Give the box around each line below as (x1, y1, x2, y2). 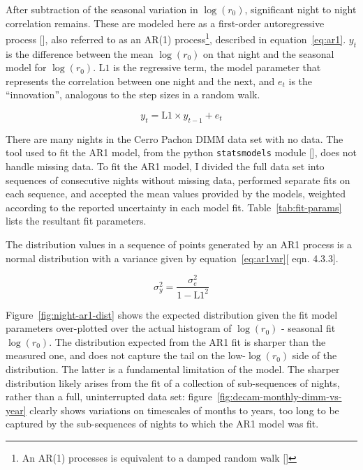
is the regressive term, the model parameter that (113, 60, 321, 75)
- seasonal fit (281, 321, 336, 335)
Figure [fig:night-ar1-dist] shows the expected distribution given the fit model (6, 307, 338, 321)
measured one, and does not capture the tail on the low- (6, 348, 246, 363)
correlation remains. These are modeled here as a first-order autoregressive (6, 15, 325, 30)
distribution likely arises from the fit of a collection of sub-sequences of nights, (6, 375, 340, 390)
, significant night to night (244, 2, 357, 16)
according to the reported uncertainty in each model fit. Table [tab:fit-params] (6, 199, 342, 214)
